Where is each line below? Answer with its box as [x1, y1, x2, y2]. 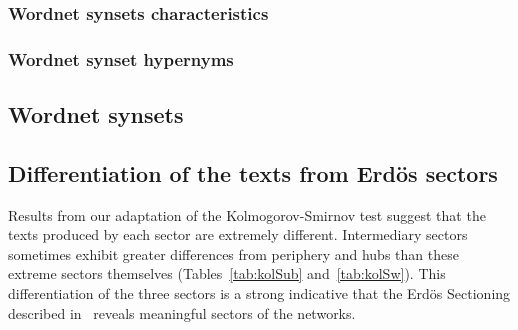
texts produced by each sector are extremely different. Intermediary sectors [8, 224, 468, 245]
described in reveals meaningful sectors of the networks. [8, 302, 356, 323]
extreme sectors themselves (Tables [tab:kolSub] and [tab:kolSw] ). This [8, 263, 446, 284]
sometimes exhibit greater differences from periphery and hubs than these [8, 243, 459, 264]
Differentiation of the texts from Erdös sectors [8, 157, 498, 188]
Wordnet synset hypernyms [8, 46, 234, 71]
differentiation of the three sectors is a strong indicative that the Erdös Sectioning [8, 283, 511, 304]
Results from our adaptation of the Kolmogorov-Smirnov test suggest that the [8, 204, 486, 225]
